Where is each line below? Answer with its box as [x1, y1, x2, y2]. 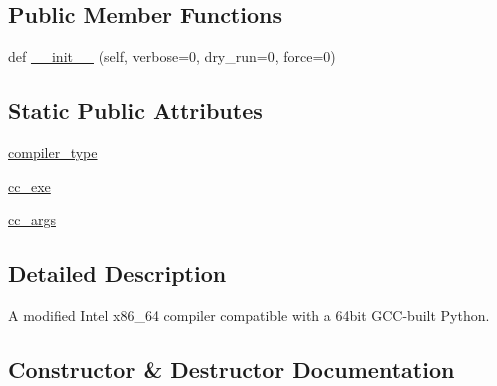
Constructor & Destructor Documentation [8, 353, 455, 384]
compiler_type [8, 142, 98, 162]
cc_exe [8, 175, 51, 196]
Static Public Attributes [8, 95, 263, 126]
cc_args [8, 209, 56, 230]
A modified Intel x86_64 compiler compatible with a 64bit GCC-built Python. [8, 304, 490, 325]
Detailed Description [8, 258, 227, 289]
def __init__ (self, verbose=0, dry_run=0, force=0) [8, 46, 336, 67]
